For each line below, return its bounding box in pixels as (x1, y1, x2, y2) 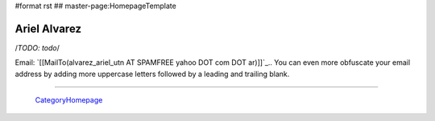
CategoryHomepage (35, 95, 103, 105)
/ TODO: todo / (14, 42, 60, 52)
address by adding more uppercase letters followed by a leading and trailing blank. (14, 69, 290, 79)
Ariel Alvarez (14, 22, 82, 35)
